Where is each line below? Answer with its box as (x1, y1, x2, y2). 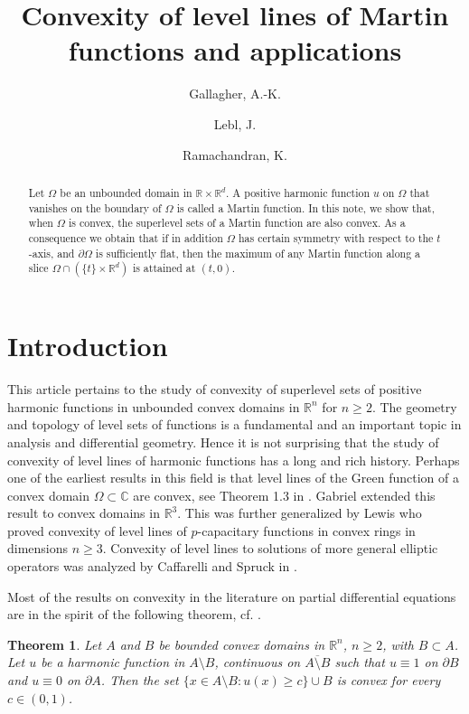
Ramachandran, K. (183, 145, 287, 164)
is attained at (132, 260, 196, 276)
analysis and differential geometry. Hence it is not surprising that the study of (7, 432, 439, 451)
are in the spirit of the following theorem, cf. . (7, 605, 261, 624)
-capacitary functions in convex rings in (197, 521, 416, 540)
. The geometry (371, 397, 457, 416)
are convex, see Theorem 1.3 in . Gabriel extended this (133, 485, 436, 504)
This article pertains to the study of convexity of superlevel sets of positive (7, 380, 422, 399)
